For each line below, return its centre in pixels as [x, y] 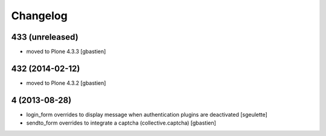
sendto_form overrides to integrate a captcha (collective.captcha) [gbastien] [121, 123]
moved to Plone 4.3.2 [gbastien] [66, 83]
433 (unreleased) [45, 37]
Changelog [39, 16]
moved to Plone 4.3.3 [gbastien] [66, 52]
